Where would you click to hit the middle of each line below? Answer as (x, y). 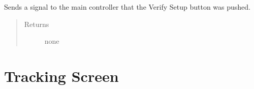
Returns (37, 24)
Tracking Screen (61, 76)
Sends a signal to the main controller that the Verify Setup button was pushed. (128, 7)
